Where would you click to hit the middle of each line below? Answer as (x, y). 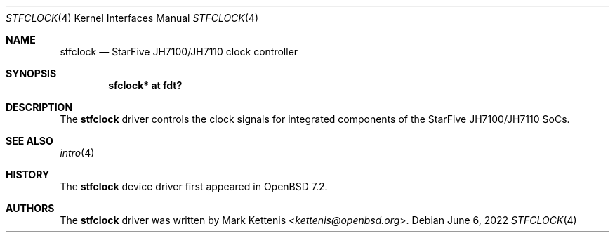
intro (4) (77, 153)
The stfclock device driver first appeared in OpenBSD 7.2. (194, 186)
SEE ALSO (29, 141)
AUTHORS (30, 208)
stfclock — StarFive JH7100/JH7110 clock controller (179, 52)
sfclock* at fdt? (145, 85)
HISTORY (28, 174)
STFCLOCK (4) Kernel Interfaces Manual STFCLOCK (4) (132, 18)
